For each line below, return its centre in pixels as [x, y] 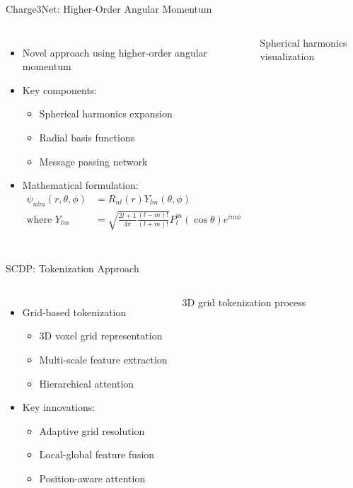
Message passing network [93, 161]
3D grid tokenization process [244, 302]
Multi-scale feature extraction [103, 359]
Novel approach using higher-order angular [115, 52]
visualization [287, 56]
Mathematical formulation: [80, 185]
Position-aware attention [92, 478]
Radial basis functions [87, 137]
